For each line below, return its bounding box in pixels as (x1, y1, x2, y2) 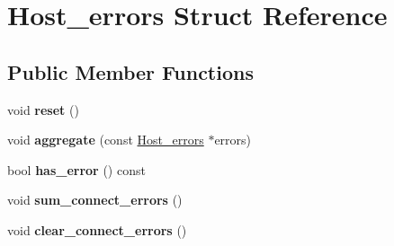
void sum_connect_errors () (7, 190, 183, 209)
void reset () (7, 100, 79, 119)
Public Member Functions (7, 57, 254, 85)
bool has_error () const (7, 160, 146, 179)
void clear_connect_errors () (7, 220, 187, 239)
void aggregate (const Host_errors (7, 130, 204, 149)
